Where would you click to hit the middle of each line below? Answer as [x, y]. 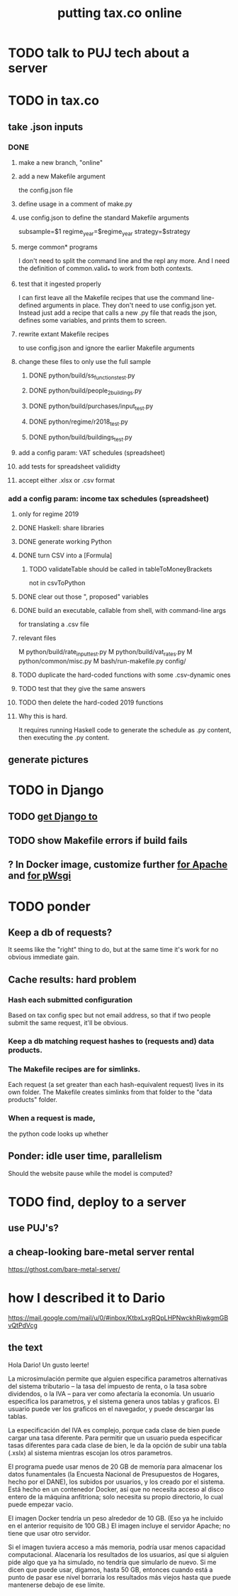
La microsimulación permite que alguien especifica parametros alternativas [118, 1378]
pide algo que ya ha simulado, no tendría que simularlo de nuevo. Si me [112, 1562]
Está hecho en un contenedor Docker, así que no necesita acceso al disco [116, 1489]
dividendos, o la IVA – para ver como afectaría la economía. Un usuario [112, 1393]
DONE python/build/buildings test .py [81, 438]
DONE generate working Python [65, 541]
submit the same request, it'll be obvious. [68, 1023]
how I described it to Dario [87, 1298]
